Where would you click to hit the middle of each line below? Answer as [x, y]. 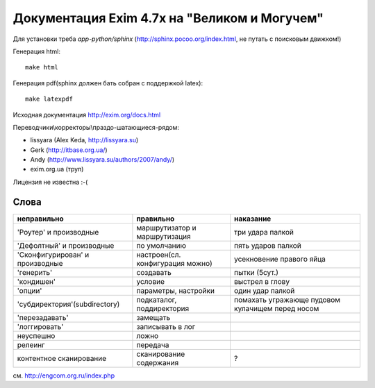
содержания [158, 362]
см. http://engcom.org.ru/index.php [64, 376]
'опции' [30, 290]
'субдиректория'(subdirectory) [68, 304]
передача [153, 345]
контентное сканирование [62, 358]
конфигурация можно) [175, 263]
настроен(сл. [159, 255]
